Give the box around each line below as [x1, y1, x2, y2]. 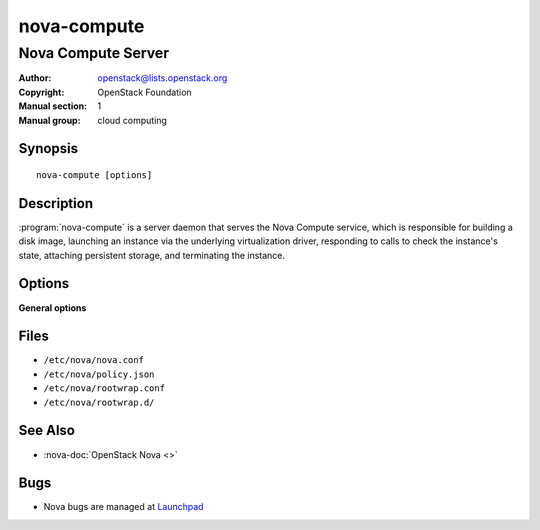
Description [18, 195, 94, 212]
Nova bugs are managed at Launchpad [43, 501, 204, 513]
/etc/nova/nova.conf [43, 355, 145, 366]
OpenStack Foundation [97, 86, 192, 98]
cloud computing [97, 114, 167, 126]
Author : [18, 72, 52, 84]
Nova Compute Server [18, 44, 170, 62]
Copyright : [18, 86, 65, 98]
